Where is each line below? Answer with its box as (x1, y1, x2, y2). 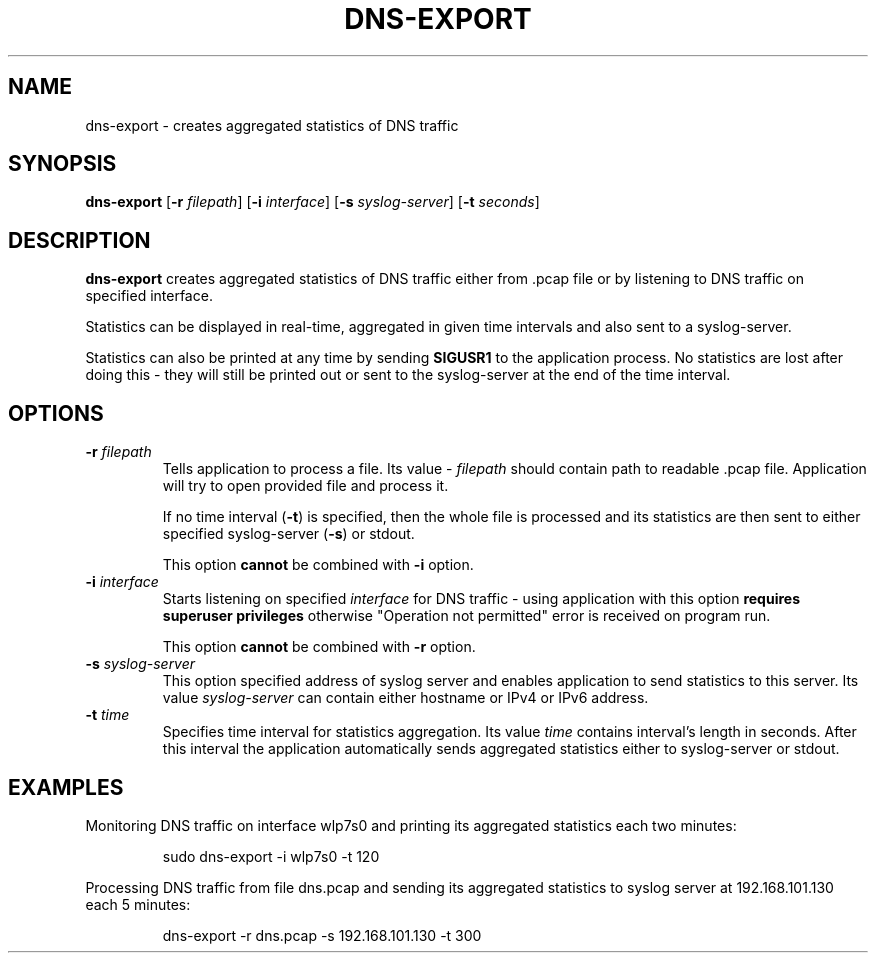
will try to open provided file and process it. (162, 477, 449, 495)
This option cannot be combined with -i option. (162, 556, 474, 574)
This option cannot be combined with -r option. (162, 638, 476, 656)
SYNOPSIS (8, 151, 117, 177)
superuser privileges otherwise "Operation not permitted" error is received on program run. (162, 607, 771, 625)
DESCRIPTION (8, 227, 151, 253)
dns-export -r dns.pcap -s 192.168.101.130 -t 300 (162, 926, 482, 944)
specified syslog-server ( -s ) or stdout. (162, 525, 415, 543)
